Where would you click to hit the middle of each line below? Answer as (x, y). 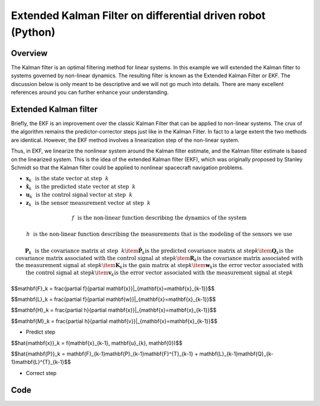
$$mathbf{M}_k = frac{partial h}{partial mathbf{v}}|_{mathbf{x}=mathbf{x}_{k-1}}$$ (114, 321)
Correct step (41, 373)
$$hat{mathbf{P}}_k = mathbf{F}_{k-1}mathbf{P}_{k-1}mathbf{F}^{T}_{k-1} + (105, 354)
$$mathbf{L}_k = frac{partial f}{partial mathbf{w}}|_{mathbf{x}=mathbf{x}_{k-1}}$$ (113, 299)
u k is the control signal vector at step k (79, 195)
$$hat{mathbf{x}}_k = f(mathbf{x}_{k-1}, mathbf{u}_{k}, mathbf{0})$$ (97, 343)
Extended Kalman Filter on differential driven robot (138, 15)
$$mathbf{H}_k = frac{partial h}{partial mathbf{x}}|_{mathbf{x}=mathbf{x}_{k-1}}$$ (114, 310)
